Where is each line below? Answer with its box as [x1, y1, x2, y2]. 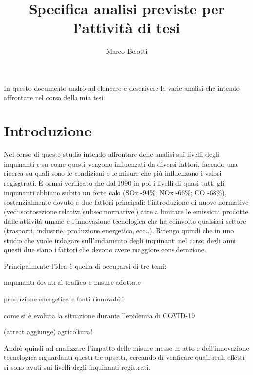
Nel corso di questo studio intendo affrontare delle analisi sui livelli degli [4, 149, 219, 159]
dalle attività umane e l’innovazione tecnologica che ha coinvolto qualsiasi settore [4, 216, 246, 226]
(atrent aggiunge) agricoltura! [4, 326, 92, 337]
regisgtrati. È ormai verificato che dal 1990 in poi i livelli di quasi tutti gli [4, 178, 225, 187]
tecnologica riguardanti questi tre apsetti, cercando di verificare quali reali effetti [4, 352, 245, 362]
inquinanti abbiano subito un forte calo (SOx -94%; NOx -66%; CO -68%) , [4, 187, 227, 197]
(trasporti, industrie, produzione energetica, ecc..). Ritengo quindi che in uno [4, 225, 234, 235]
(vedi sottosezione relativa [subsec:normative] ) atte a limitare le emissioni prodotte [4, 206, 248, 216]
